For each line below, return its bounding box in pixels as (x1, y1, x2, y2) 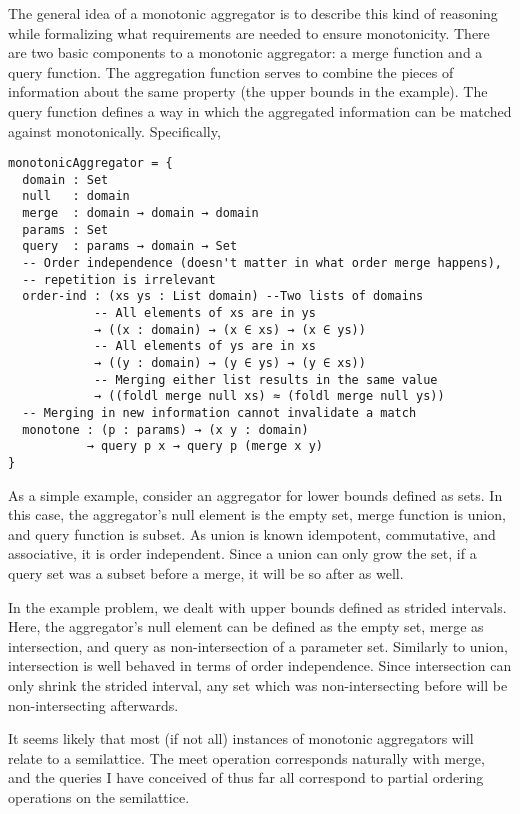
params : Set (22, 222, 109, 237)
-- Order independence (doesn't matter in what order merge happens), (22, 256, 502, 271)
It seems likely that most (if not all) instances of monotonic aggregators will (8, 728, 474, 749)
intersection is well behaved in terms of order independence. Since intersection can (8, 655, 512, 676)
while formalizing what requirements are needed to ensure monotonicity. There (8, 22, 490, 43)
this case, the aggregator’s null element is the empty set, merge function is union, (8, 504, 506, 525)
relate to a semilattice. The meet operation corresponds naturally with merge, (8, 747, 485, 768)
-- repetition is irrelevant (22, 272, 216, 287)
